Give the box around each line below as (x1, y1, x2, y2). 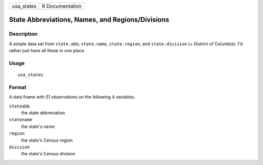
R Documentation (41, 3, 82, 9)
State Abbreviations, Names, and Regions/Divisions (9, 16, 169, 24)
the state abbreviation (21, 110, 65, 116)
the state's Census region (21, 137, 73, 143)
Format (9, 83, 27, 90)
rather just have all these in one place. (9, 48, 86, 54)
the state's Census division (21, 151, 75, 157)
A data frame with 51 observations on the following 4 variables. (9, 94, 136, 100)
